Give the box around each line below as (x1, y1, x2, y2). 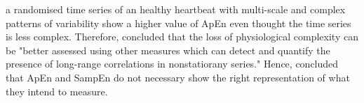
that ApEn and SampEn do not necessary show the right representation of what (6, 70, 350, 84)
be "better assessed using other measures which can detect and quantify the (6, 42, 330, 57)
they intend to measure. (6, 84, 108, 98)
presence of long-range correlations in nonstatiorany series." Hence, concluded (6, 56, 339, 71)
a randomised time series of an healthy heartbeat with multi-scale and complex (6, 2, 346, 16)
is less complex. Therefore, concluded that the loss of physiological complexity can (6, 29, 358, 44)
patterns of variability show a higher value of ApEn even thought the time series (6, 15, 351, 30)
